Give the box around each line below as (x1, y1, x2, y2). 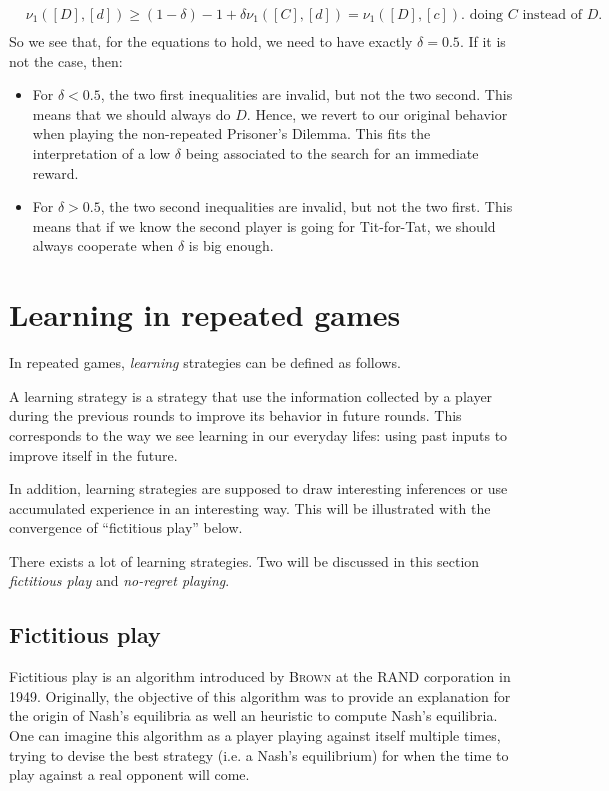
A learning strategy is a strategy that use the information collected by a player (9, 385, 493, 406)
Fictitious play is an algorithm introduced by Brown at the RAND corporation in (9, 666, 511, 687)
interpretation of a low (32, 143, 171, 164)
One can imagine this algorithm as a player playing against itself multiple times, (9, 725, 501, 746)
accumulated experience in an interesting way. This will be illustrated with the (9, 497, 491, 518)
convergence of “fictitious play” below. (9, 517, 243, 538)
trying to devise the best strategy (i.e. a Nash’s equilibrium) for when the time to (9, 744, 509, 765)
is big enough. (188, 235, 274, 256)
